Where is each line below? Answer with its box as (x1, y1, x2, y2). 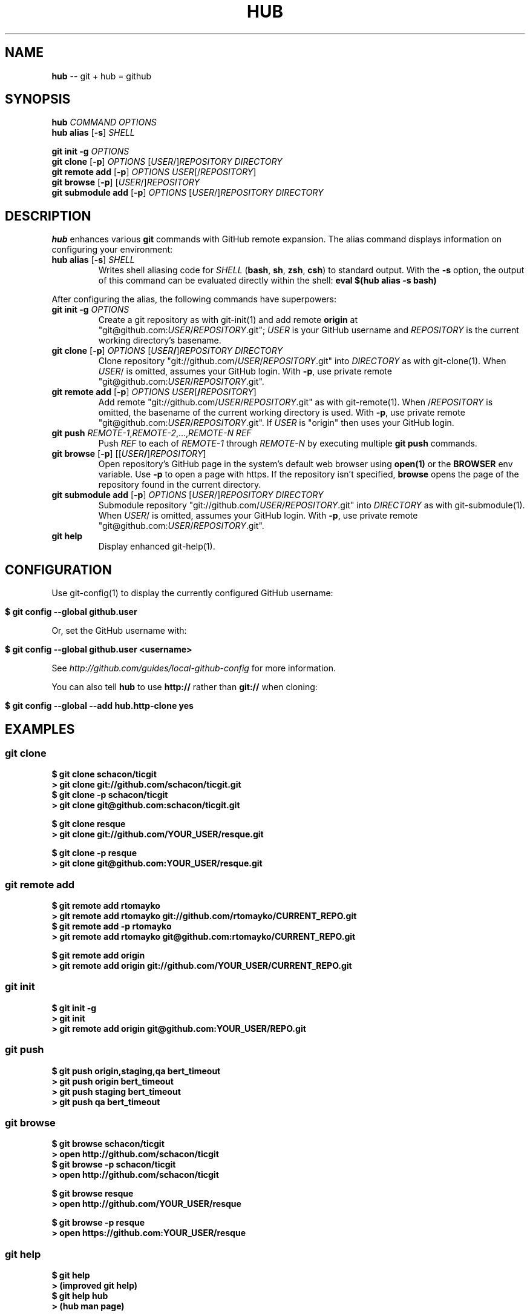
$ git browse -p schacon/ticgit (51, 1159, 176, 1170)
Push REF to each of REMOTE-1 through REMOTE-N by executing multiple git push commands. (98, 438, 477, 449)
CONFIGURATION (5, 562, 112, 577)
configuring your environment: (51, 244, 173, 255)
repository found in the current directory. (98, 479, 261, 490)
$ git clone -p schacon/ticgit (51, 789, 168, 800)
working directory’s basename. (98, 335, 221, 346)
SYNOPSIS (5, 91, 71, 107)
